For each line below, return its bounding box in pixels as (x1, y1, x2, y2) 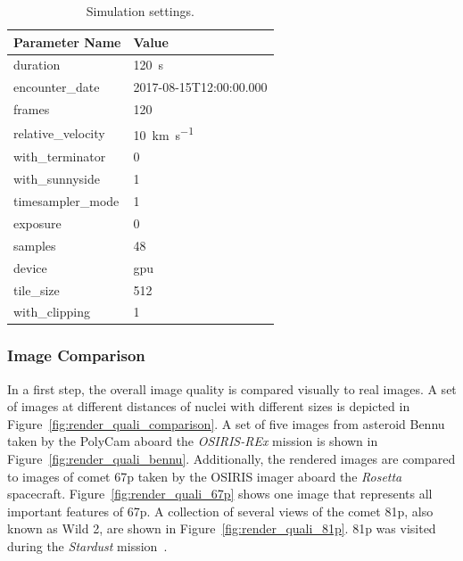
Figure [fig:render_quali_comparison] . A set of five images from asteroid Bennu (7, 414, 445, 433)
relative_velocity (13, 123, 105, 142)
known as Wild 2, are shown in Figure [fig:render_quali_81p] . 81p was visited (7, 519, 436, 538)
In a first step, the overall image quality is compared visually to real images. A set (7, 379, 457, 398)
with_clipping (13, 302, 90, 321)
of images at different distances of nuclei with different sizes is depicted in (7, 397, 410, 416)
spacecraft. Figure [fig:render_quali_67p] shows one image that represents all (7, 484, 433, 503)
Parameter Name (13, 32, 121, 51)
